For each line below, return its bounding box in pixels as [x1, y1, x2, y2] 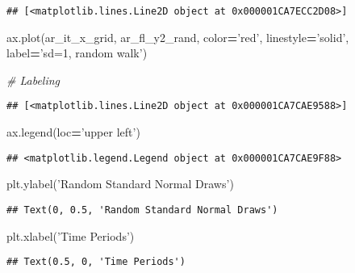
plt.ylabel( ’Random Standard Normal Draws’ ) [6, 175, 234, 192]
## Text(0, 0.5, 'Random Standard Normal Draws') [6, 204, 278, 216]
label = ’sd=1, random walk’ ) [6, 44, 148, 61]
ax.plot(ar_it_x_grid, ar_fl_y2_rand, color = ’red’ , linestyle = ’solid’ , [6, 28, 349, 45]
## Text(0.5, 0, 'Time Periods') [6, 256, 186, 268]
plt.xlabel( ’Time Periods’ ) [6, 227, 135, 244]
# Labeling [6, 71, 61, 88]
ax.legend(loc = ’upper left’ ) [6, 124, 140, 141]
